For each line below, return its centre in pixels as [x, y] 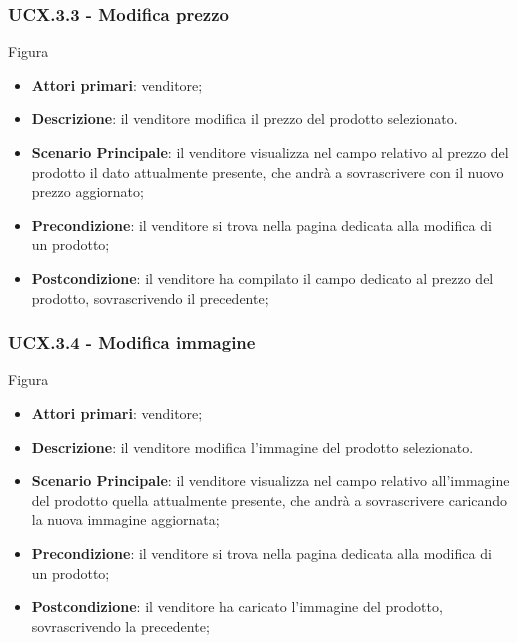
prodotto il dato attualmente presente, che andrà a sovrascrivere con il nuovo [267, 171]
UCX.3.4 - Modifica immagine [132, 342]
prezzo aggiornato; [87, 191]
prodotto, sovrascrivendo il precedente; [150, 297]
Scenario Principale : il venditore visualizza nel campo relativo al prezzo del [270, 152]
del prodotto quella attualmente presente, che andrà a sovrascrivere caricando [269, 499]
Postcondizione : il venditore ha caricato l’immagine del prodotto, [237, 606]
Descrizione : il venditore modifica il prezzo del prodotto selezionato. [244, 118]
